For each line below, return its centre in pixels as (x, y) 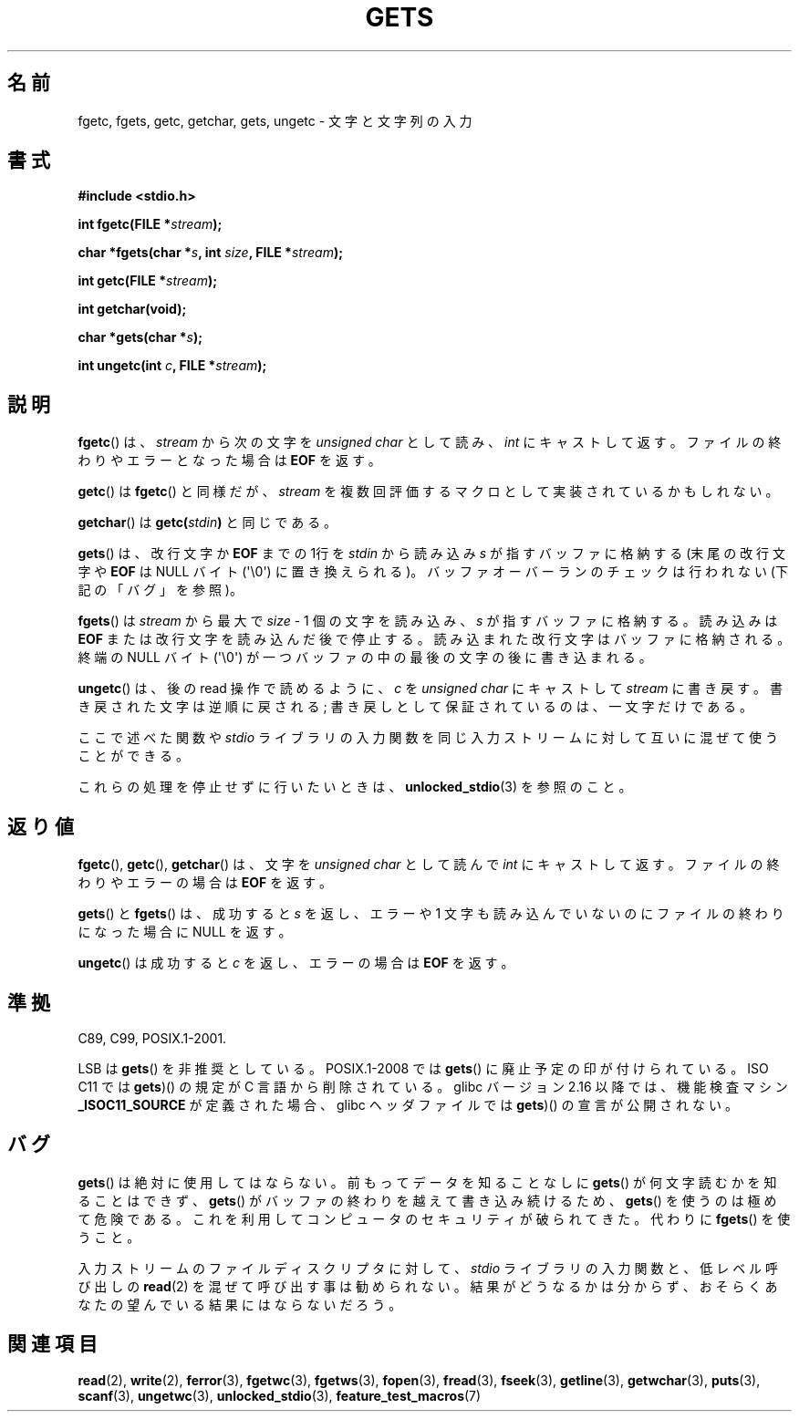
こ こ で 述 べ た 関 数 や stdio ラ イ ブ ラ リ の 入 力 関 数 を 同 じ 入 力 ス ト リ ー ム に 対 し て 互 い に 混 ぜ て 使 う (428, 738)
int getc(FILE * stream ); (148, 281)
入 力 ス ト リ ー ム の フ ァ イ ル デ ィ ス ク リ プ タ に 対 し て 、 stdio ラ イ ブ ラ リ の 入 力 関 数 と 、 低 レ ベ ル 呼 (428, 1268)
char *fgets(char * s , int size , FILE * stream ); (210, 253)
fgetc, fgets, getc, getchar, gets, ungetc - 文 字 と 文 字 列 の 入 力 (275, 120)
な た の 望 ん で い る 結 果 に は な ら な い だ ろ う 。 (240, 1304)
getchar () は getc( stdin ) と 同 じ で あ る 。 (208, 523)
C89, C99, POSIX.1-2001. (152, 1038)
